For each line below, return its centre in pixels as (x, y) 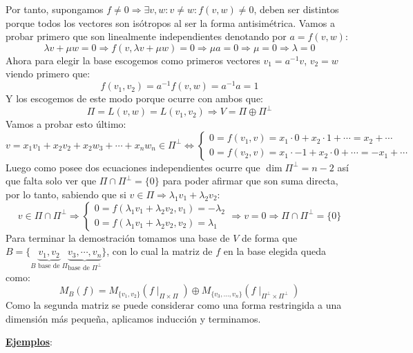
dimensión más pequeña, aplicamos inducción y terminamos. (133, 318)
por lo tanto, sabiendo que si (66, 194)
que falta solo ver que (51, 181)
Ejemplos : (29, 342)
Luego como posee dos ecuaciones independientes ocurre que (133, 167)
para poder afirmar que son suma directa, (250, 181)
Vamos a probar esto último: (66, 124)
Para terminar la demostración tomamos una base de (118, 237)
